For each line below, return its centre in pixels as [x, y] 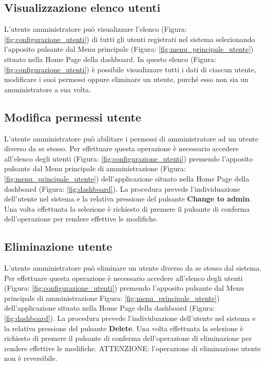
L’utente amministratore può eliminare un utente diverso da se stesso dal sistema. [133, 268]
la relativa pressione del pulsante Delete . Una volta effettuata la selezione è [124, 328]
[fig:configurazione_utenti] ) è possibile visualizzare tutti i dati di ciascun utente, [130, 69]
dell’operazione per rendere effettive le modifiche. [81, 219]
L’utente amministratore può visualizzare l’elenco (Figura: [96, 29]
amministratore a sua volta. [48, 89]
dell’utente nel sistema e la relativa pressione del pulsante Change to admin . [128, 199]
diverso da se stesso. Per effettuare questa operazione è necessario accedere [121, 148]
